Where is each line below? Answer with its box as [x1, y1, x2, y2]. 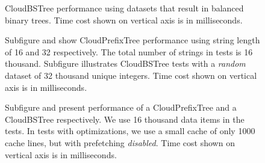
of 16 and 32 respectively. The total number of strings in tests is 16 [5, 45, 253, 58]
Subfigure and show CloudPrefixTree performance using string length [5, 34, 260, 46]
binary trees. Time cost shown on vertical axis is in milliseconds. [5, 13, 243, 26]
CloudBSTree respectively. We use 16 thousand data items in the [5, 112, 245, 125]
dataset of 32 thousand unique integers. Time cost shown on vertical [5, 69, 257, 81]
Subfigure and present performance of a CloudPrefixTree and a [5, 101, 237, 114]
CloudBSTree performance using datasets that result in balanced [5, 2, 244, 14]
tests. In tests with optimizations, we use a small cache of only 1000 [5, 125, 255, 137]
